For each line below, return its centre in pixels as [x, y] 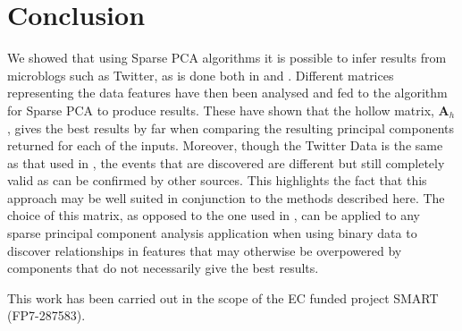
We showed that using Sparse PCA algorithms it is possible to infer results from [227, 58]
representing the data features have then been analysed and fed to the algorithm [227, 93]
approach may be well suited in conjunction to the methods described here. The [226, 197]
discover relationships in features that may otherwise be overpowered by [205, 250]
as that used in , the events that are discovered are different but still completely [226, 162]
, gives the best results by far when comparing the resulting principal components [231, 127]
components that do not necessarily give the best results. [163, 268]
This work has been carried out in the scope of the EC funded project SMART [223, 297]
